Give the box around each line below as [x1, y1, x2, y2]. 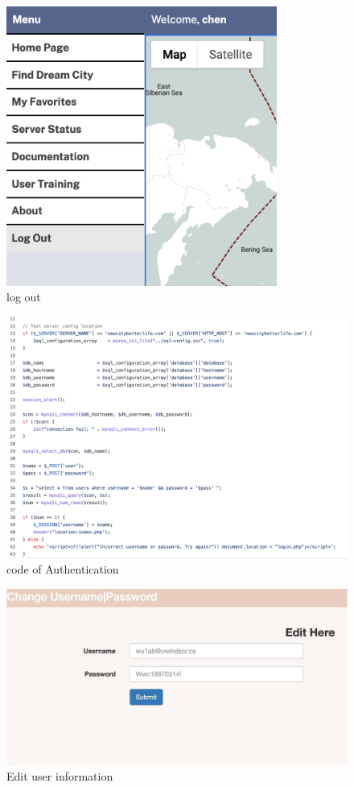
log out [6, 288, 41, 305]
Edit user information [6, 768, 113, 785]
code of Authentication [6, 561, 119, 578]
